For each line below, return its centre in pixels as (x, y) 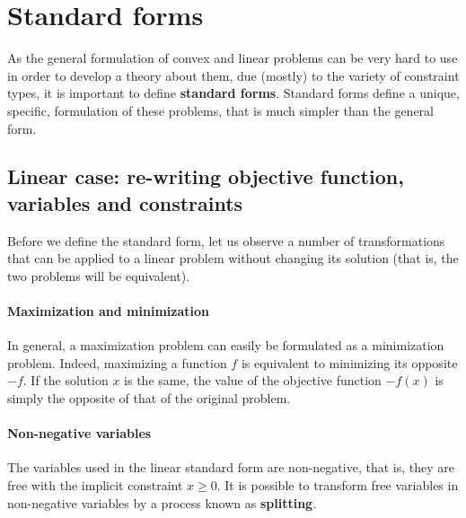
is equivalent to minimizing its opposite (349, 362)
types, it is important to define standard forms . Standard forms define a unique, (233, 93)
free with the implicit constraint (95, 485)
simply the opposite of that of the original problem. (149, 398)
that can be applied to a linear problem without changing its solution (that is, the (233, 258)
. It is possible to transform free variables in (338, 485)
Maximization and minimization (108, 311)
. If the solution (66, 380)
